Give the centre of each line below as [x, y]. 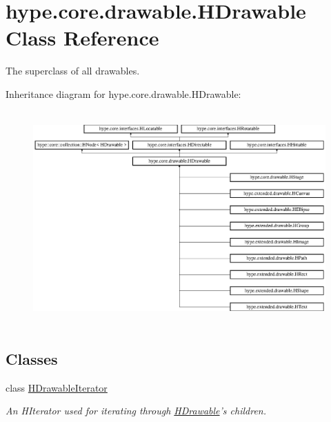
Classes [32, 358]
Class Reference [82, 38]
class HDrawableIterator [57, 387]
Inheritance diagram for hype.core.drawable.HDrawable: [123, 93]
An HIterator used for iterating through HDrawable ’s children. [136, 411]
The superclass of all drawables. [73, 71]
